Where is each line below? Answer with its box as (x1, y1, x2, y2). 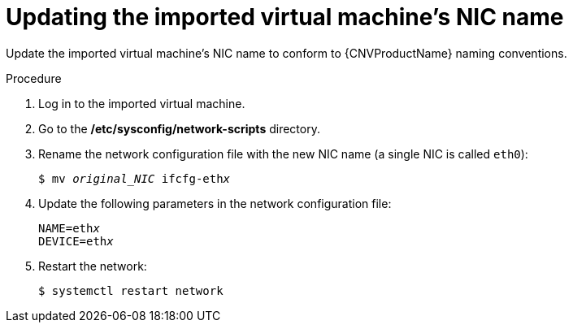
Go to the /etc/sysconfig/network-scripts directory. (38, 121, 320, 136)
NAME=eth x (38, 221, 100, 235)
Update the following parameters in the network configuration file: (38, 196, 392, 210)
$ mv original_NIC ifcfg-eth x (38, 171, 231, 185)
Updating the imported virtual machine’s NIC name (6, 3, 564, 31)
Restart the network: (38, 258, 147, 273)
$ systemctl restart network (38, 284, 224, 297)
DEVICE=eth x (38, 234, 114, 248)
